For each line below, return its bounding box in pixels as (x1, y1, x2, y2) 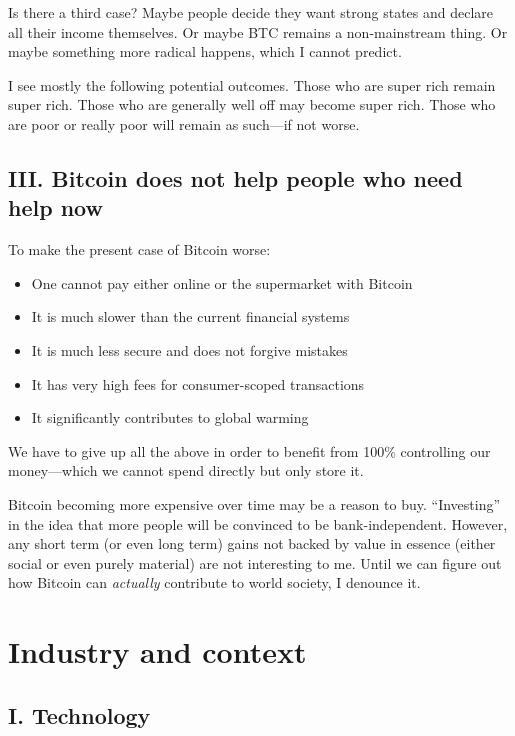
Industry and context (8, 631, 307, 672)
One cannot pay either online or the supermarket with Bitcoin (31, 272, 413, 293)
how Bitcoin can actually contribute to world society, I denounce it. (8, 572, 421, 593)
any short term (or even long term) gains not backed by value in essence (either (8, 533, 496, 554)
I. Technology (8, 699, 151, 730)
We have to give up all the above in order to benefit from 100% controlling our (8, 440, 491, 461)
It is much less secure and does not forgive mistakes (31, 339, 348, 360)
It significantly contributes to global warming (31, 407, 309, 428)
